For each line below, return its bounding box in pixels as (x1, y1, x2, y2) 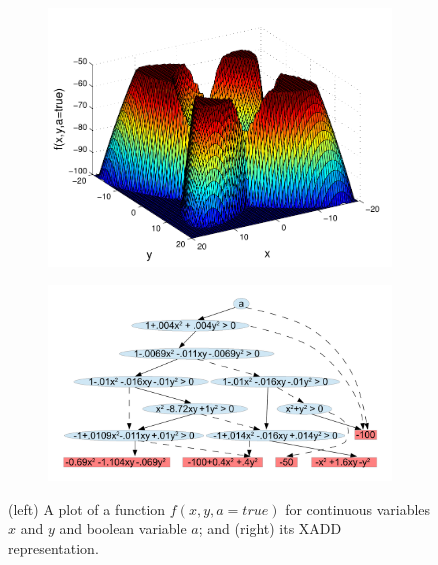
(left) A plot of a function (8, 498, 166, 519)
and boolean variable (59, 518, 187, 539)
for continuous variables (285, 498, 431, 519)
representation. (8, 537, 99, 558)
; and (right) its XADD (198, 518, 342, 539)
